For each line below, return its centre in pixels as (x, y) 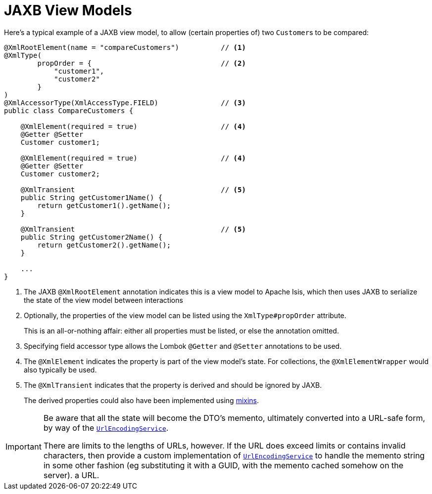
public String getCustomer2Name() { (92, 237)
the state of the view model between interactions (103, 300)
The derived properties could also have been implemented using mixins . (142, 400)
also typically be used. (60, 370)
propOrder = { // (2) (142, 63)
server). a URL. (71, 475)
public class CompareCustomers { (69, 110)
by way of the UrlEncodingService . (106, 428)
